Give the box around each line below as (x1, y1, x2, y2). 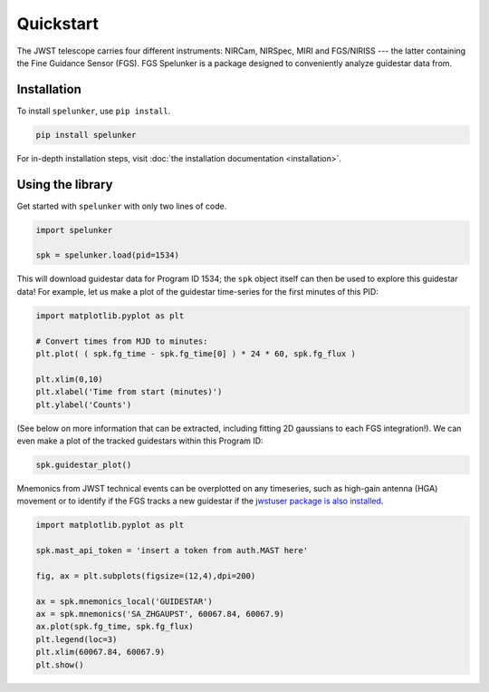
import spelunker (35, 225, 113, 235)
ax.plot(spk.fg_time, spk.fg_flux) (35, 621, 194, 632)
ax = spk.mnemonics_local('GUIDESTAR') (35, 596, 213, 607)
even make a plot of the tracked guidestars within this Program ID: (16, 435, 264, 446)
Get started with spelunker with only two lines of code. (16, 200, 227, 211)
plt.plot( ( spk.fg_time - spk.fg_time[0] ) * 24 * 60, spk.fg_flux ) (35, 349, 357, 359)
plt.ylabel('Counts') (35, 399, 132, 410)
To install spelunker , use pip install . (16, 105, 171, 116)
